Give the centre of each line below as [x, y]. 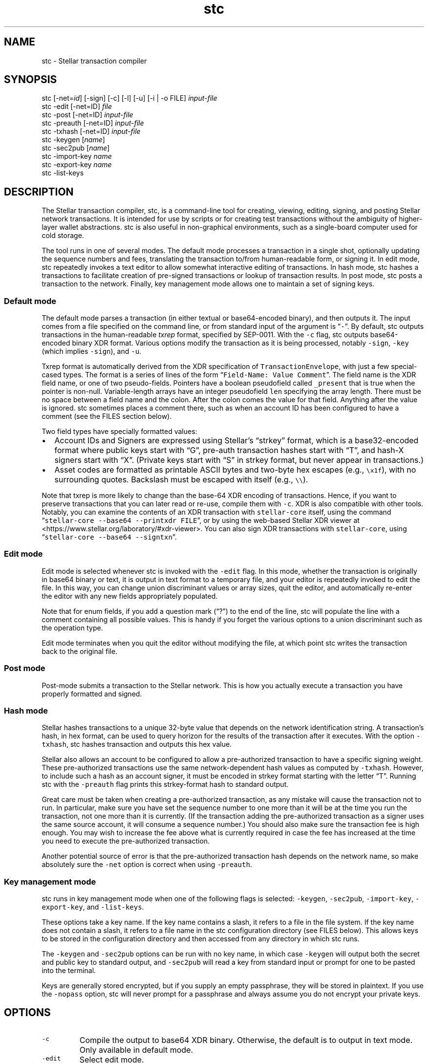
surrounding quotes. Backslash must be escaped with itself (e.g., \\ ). [181, 480]
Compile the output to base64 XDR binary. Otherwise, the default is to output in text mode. [246, 1040]
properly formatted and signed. [92, 694]
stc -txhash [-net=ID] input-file [91, 131]
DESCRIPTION [39, 192]
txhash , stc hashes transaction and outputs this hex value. [137, 744]
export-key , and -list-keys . [93, 907]
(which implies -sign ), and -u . [92, 351]
